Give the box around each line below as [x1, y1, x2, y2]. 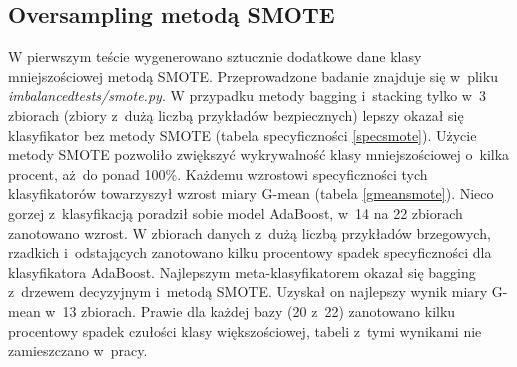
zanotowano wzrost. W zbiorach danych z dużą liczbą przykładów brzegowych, [8, 222, 491, 243]
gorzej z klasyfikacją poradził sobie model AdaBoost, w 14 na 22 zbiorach [8, 202, 463, 223]
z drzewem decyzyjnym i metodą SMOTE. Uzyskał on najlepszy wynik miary [8, 281, 488, 302]
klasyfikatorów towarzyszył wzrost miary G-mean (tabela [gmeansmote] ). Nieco [8, 183, 494, 204]
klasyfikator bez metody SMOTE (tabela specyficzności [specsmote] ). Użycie [8, 124, 477, 145]
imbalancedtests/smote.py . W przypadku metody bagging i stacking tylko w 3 [8, 85, 486, 106]
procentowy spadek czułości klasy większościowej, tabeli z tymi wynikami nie [8, 320, 482, 341]
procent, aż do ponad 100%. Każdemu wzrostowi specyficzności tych [8, 163, 428, 184]
